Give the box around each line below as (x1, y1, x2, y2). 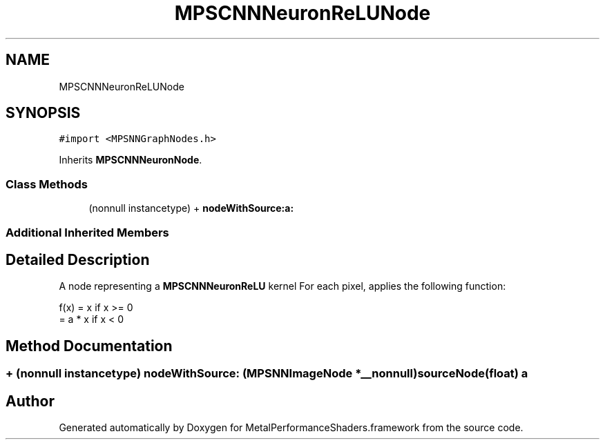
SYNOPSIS (6, 104, 81, 122)
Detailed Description (6, 250, 150, 268)
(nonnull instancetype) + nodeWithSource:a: (88, 202, 294, 215)
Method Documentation (6, 337, 173, 355)
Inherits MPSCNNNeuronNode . (59, 154, 202, 166)
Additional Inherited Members (6, 225, 169, 239)
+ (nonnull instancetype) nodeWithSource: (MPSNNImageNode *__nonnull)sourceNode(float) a (6, 366, 528, 381)
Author (6, 392, 55, 410)
